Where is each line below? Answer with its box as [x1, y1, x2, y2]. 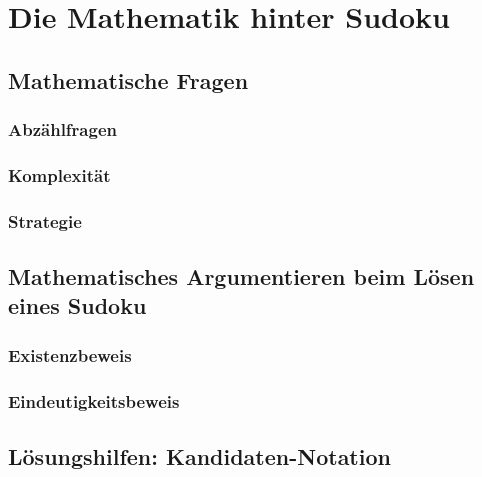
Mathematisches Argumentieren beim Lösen [8, 261, 475, 292]
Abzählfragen [8, 117, 117, 142]
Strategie [8, 208, 82, 233]
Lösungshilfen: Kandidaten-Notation [8, 440, 391, 471]
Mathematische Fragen [8, 64, 249, 95]
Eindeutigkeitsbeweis [8, 388, 180, 413]
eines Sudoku [8, 290, 147, 321]
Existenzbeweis [8, 342, 132, 367]
